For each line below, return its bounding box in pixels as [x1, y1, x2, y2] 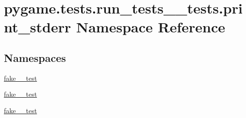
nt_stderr [4, 17, 71, 37]
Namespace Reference [76, 17, 225, 37]
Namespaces [4, 50, 66, 65]
